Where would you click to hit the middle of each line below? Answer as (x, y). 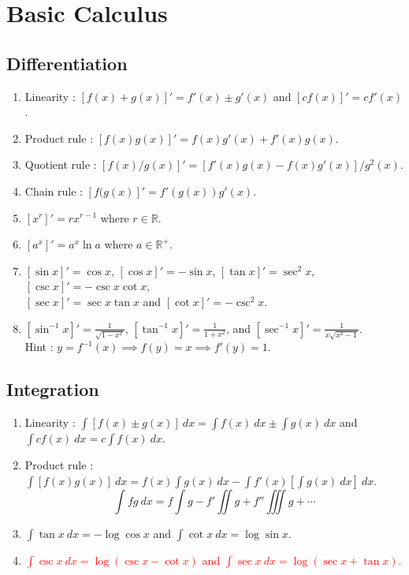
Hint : (39, 347)
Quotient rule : (61, 164)
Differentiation (67, 63)
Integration (53, 389)
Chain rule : (54, 190)
